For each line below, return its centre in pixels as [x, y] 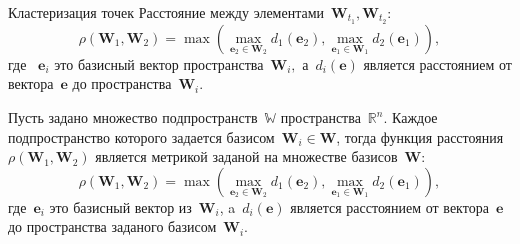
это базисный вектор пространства [159, 63]
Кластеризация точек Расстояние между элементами [166, 12]
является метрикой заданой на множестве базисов [246, 156]
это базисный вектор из [120, 206]
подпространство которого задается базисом [141, 136]
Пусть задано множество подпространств [133, 117]
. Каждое [410, 117]
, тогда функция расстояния [420, 136]
